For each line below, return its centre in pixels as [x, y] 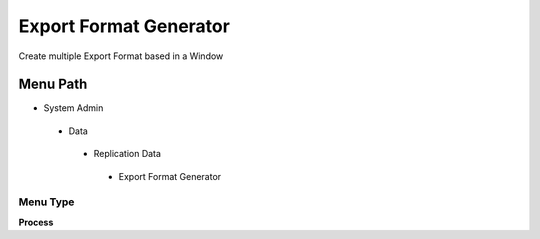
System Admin [73, 108]
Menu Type [46, 202]
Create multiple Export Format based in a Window [121, 56]
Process [36, 222]
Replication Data [127, 154]
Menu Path [53, 84]
